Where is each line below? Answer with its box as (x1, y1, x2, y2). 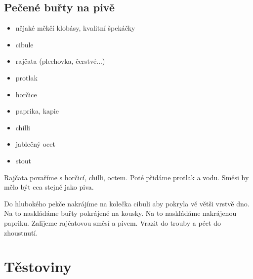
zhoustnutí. (4, 227, 38, 238)
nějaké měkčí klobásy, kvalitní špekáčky (15, 23, 135, 33)
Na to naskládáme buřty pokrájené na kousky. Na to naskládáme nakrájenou (4, 208, 237, 218)
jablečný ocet (15, 139, 55, 149)
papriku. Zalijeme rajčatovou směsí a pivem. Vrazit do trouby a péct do (4, 217, 221, 228)
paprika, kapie (15, 106, 59, 116)
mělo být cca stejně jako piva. (4, 182, 94, 192)
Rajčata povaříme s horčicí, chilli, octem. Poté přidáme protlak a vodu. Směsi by (4, 172, 249, 182)
